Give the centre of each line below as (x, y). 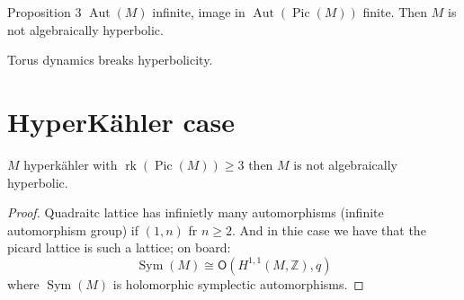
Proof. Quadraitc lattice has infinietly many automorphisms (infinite (196, 212)
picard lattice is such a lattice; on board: (119, 247)
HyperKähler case (121, 121)
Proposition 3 (45, 12)
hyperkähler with (71, 164)
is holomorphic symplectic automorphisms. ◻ (238, 283)
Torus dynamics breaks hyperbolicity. (110, 60)
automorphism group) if (73, 229)
